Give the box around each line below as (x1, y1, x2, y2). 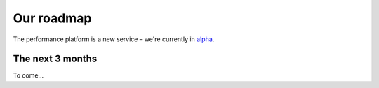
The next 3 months (13, 53, 98, 65)
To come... (13, 71, 44, 80)
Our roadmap (13, 10, 92, 26)
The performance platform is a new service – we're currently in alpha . (13, 35, 215, 43)
